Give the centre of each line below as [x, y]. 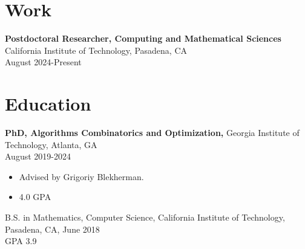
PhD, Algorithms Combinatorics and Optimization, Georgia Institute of [152, 133]
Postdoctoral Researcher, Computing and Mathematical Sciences [143, 38]
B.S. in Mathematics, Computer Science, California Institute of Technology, [145, 217]
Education [48, 104]
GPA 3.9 [21, 241]
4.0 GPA [35, 197]
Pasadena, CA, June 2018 [52, 229]
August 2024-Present [43, 62]
